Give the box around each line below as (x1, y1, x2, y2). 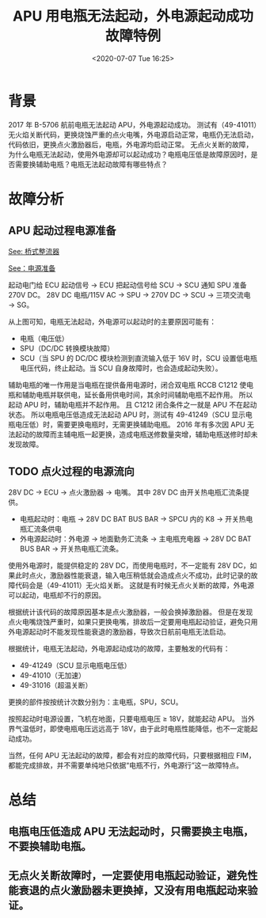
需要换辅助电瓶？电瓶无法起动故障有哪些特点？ (14, 159, 168, 169)
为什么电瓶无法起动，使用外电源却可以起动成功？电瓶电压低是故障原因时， (8, 150, 251, 159)
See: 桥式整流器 (8, 246, 60, 256)
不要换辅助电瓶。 (8, 840, 92, 853)
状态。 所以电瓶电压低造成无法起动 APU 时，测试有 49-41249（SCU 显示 (8, 409, 246, 419)
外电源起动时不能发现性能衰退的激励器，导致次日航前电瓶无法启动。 (8, 627, 230, 636)
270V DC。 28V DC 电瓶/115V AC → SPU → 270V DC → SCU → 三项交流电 (8, 290, 251, 299)
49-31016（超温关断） (19, 680, 93, 689)
